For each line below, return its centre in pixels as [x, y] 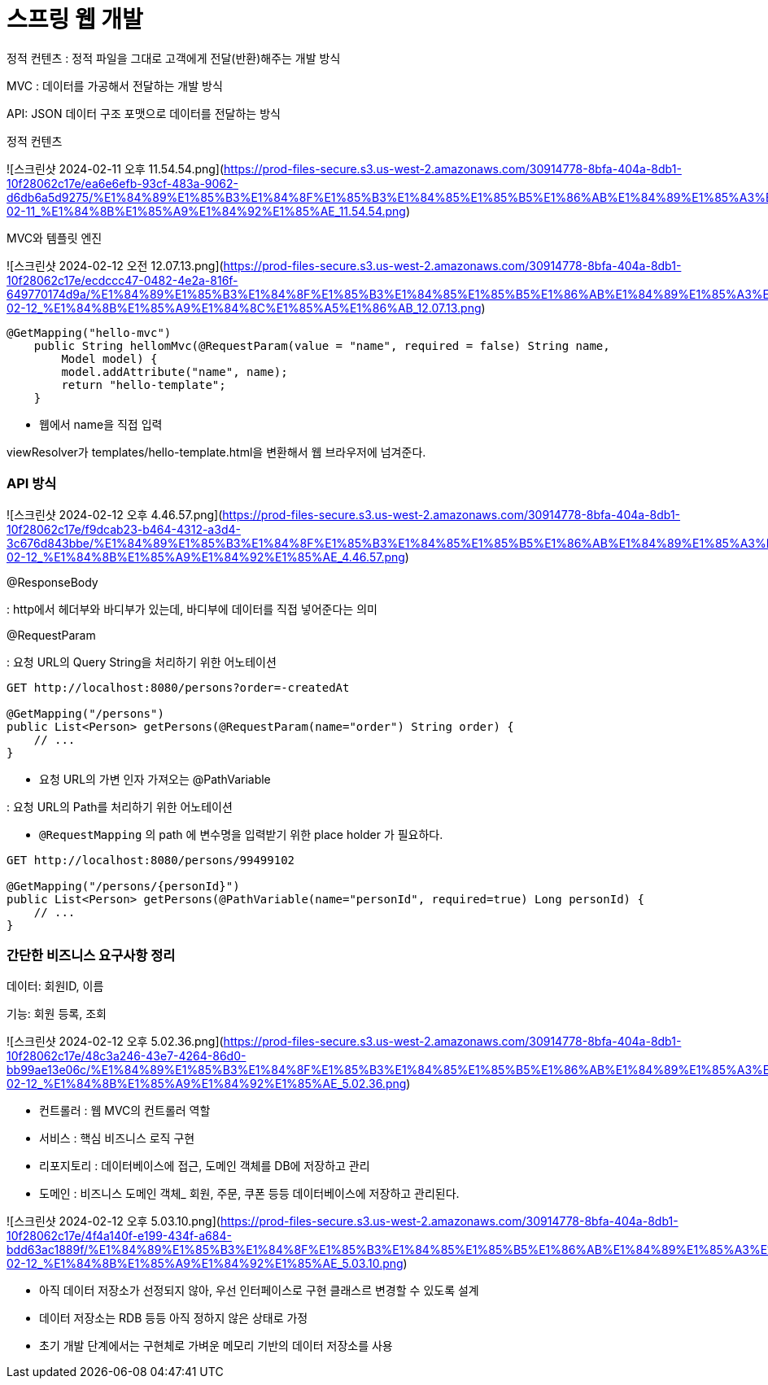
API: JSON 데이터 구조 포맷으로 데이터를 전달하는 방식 [144, 113]
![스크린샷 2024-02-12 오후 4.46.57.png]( [115, 514]
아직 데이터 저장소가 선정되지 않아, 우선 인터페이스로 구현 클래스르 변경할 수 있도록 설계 [259, 1291]
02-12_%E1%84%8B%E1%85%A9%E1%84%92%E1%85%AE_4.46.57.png [206, 557]
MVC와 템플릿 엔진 [55, 238]
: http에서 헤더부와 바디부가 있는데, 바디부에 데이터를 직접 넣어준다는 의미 [192, 609]
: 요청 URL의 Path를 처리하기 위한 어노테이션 [120, 806]
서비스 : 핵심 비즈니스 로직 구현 [117, 1138]
